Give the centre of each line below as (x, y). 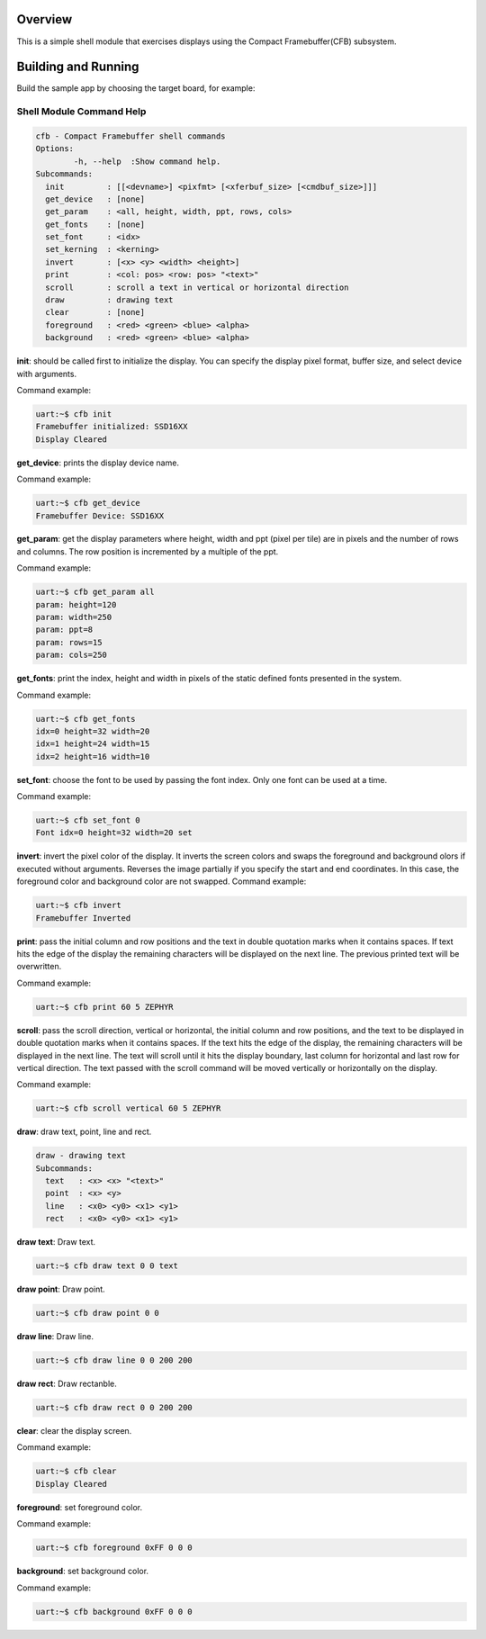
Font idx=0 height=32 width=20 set (114, 833)
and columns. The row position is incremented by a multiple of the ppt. (148, 551)
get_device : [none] (95, 199)
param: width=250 (74, 617)
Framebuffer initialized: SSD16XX (112, 427)
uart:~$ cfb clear (76, 1471)
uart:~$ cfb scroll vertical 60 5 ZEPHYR (128, 1108)
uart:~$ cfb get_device (88, 503)
